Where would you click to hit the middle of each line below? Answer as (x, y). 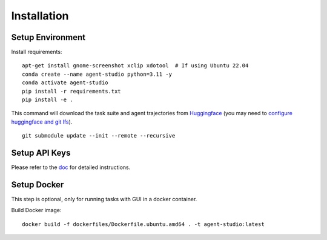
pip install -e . (48, 100)
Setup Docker (38, 185)
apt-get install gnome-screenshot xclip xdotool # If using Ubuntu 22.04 (135, 66)
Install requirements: (37, 52)
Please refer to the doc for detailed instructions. (71, 167)
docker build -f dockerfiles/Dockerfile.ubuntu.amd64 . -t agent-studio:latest (143, 224)
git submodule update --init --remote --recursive (99, 136)
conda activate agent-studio (65, 83)
